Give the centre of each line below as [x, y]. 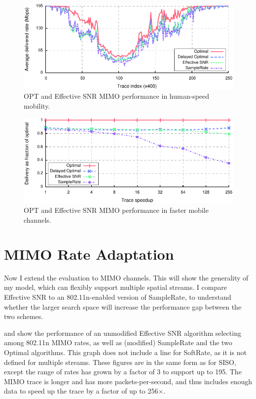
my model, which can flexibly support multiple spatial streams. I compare [115, 287]
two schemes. [24, 316]
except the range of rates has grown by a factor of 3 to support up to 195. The [123, 372]
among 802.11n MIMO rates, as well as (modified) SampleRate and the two [118, 342]
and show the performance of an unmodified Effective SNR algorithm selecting [123, 333]
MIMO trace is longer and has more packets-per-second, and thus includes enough [128, 381]
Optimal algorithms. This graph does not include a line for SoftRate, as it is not [125, 352]
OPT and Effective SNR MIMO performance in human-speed [117, 96]
